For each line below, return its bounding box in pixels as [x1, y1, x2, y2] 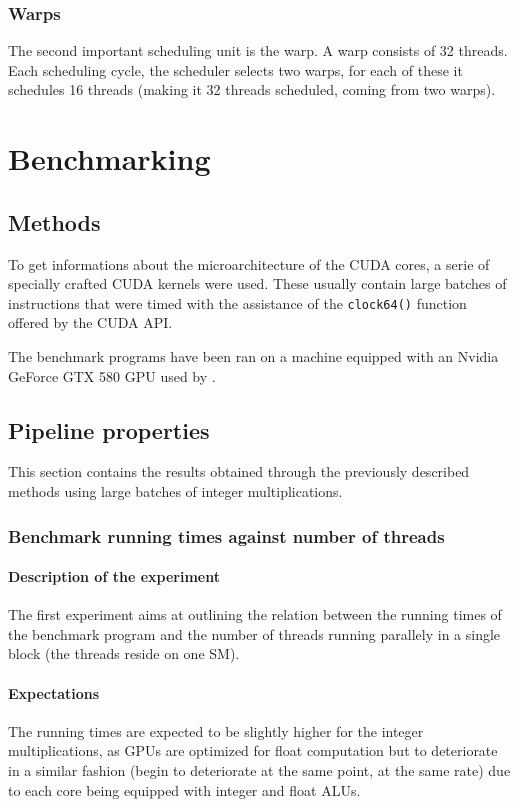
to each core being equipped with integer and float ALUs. [8, 779, 361, 800]
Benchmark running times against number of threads [8, 523, 445, 548]
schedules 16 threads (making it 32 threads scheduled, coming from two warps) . [8, 79, 496, 100]
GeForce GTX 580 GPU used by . [8, 365, 216, 386]
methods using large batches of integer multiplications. [8, 481, 343, 501]
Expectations [8, 682, 100, 703]
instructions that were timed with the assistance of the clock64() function [8, 292, 467, 313]
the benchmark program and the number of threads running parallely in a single [8, 623, 501, 644]
